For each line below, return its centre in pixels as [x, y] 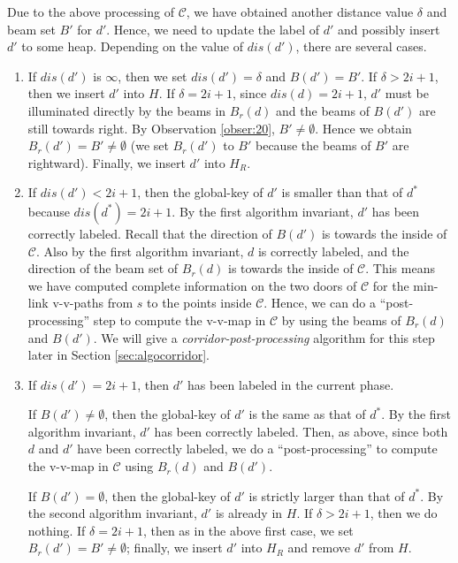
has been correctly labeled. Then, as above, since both [301, 431]
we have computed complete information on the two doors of [192, 285]
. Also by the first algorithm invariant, [140, 251]
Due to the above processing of [91, 11]
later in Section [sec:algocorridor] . [119, 355]
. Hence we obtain [363, 128]
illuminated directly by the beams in [127, 110]
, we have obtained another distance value [300, 11]
